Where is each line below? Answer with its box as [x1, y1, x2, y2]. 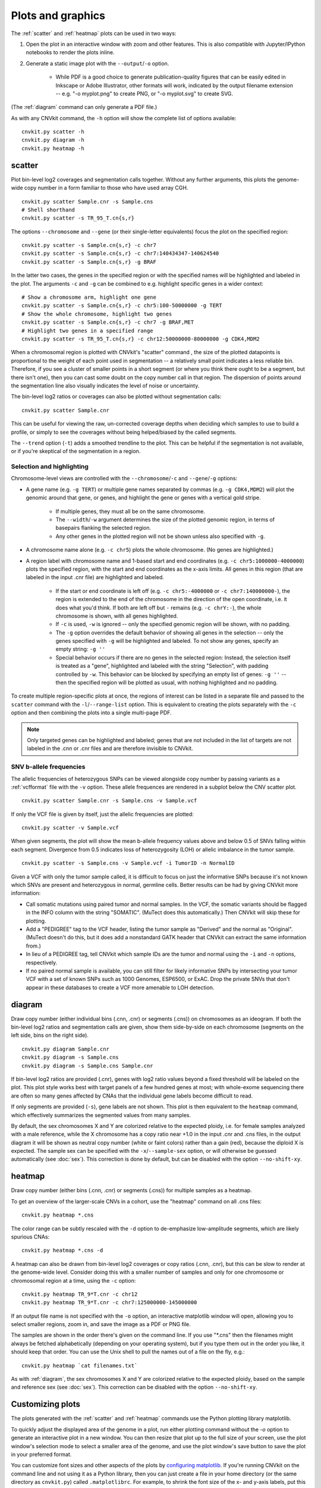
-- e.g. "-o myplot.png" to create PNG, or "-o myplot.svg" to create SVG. [55, 90, 234, 97]
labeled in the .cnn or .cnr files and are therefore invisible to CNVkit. [27, 745, 193, 752]
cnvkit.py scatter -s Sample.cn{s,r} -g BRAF [21, 258, 157, 265]
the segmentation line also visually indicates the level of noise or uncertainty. [11, 382, 200, 389]
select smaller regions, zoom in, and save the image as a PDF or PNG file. [11, 1321, 191, 1328]
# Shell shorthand [21, 206, 75, 213]
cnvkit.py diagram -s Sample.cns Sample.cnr [21, 1062, 154, 1069]
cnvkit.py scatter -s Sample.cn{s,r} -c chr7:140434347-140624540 [21, 250, 219, 257]
